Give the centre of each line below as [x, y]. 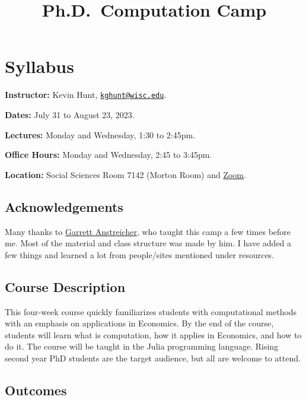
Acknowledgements [64, 206]
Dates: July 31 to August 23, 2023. [70, 114]
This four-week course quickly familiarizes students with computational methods [151, 311]
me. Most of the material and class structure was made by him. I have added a [148, 243]
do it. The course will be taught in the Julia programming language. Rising [142, 346]
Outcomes [36, 390]
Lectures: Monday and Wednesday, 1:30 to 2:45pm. [100, 134]
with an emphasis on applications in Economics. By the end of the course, [139, 323]
